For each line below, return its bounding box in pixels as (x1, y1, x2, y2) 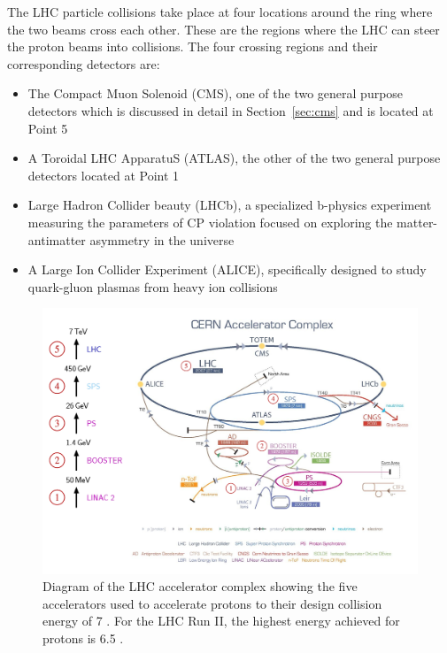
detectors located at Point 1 (27, 165, 180, 184)
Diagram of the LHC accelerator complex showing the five (42, 577, 358, 595)
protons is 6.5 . (42, 628, 124, 647)
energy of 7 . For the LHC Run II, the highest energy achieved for (42, 611, 400, 630)
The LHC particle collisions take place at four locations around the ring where (7, 3, 433, 20)
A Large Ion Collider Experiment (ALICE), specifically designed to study (27, 260, 427, 279)
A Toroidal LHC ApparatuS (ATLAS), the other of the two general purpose (27, 149, 441, 167)
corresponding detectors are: (7, 54, 160, 73)
